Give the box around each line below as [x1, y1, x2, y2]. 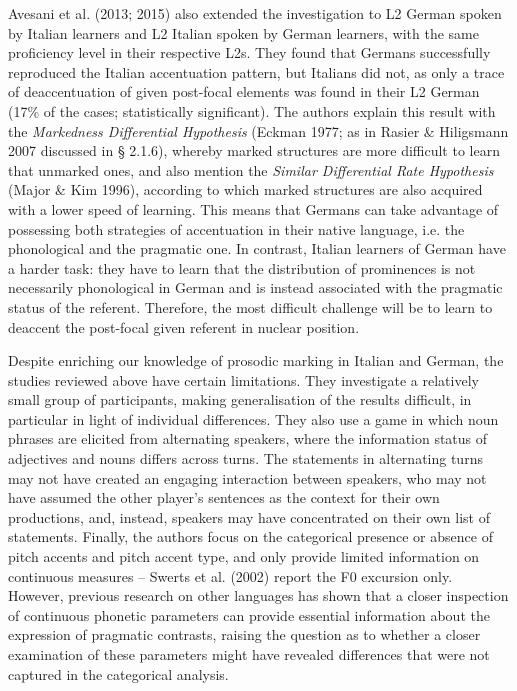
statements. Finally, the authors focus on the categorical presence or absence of [8, 526, 493, 547]
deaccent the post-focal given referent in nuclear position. [8, 316, 360, 337]
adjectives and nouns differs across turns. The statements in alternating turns [8, 448, 483, 469]
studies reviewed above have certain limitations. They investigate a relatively [8, 369, 479, 390]
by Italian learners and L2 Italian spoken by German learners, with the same [8, 22, 479, 43]
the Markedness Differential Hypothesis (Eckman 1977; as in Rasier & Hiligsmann [8, 120, 509, 141]
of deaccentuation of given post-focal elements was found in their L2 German [8, 81, 480, 102]
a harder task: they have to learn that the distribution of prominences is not [8, 257, 476, 278]
